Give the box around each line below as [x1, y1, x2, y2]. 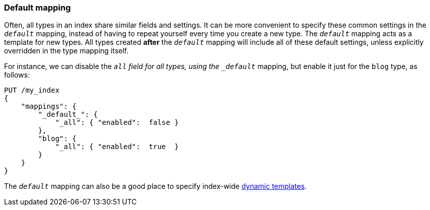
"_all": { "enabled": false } [55, 118, 179, 127]
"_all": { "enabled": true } [55, 143, 179, 151]
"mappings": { [21, 102, 77, 111]
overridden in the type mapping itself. [4, 46, 129, 55]
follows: [4, 71, 30, 80]
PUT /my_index [4, 86, 60, 95]
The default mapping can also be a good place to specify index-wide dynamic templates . [4, 182, 307, 191]
